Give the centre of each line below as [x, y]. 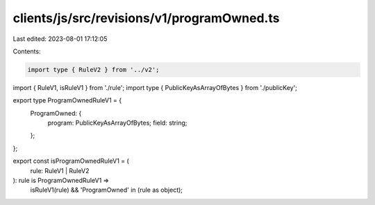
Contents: [27, 51]
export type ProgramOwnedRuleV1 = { [67, 100]
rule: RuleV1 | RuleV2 [60, 170]
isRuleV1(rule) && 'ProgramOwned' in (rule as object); [107, 190]
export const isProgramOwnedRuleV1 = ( [71, 161]
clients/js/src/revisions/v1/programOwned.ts [146, 18]
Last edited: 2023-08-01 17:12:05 [60, 39]
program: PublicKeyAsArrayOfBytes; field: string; [117, 123]
